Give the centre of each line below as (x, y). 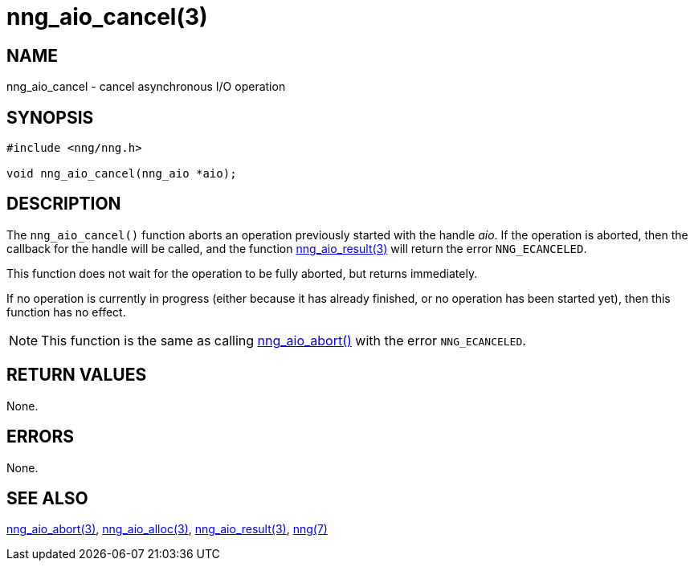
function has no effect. (66, 312)
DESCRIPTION (64, 204)
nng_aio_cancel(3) (107, 17)
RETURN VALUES (77, 375)
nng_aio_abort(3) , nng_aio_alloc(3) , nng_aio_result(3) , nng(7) (167, 529)
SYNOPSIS (50, 117)
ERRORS (41, 437)
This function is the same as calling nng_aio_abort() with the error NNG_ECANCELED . (284, 340)
